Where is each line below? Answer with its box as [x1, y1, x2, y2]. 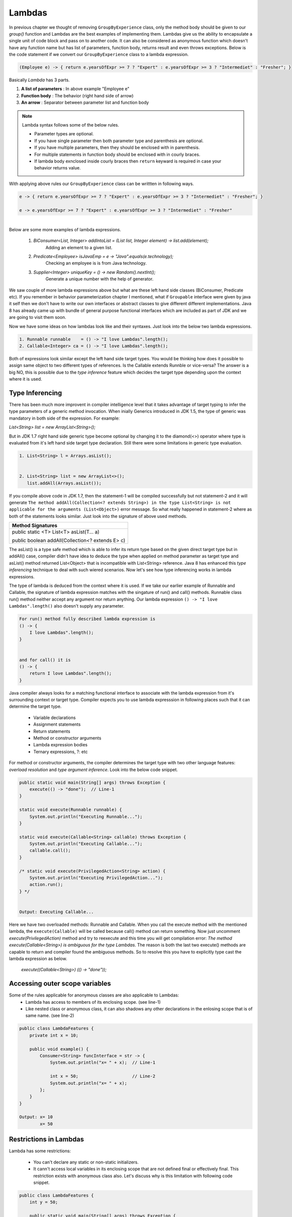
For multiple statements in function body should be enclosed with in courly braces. [34, 151, 201, 157]
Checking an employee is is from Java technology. [45, 260, 147, 266]
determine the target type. [9, 703, 62, 709]
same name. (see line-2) [25, 1013, 74, 1018]
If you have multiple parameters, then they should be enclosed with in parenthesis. [34, 145, 200, 150]
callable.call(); [29, 848, 71, 853]
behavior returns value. [34, 165, 81, 171]
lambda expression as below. [9, 956, 68, 961]
